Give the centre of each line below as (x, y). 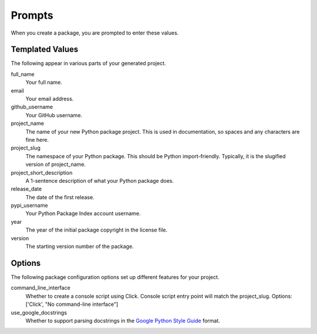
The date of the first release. (60, 197)
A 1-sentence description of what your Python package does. (100, 180)
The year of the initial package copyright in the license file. (97, 230)
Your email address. (50, 99)
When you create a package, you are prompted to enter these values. (95, 33)
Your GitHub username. (54, 115)
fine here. (37, 139)
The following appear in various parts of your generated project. (88, 63)
